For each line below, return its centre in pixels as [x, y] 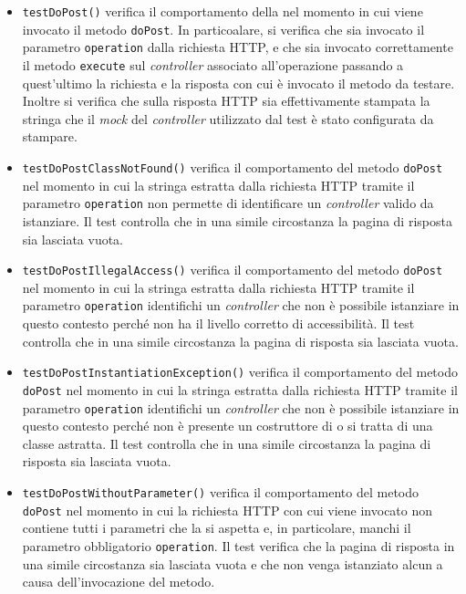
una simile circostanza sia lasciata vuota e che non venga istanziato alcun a [233, 563]
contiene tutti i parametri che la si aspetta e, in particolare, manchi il [217, 528]
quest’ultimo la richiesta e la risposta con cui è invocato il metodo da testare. [238, 83]
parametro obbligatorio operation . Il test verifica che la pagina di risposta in [238, 545]
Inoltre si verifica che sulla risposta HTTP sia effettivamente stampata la [226, 101]
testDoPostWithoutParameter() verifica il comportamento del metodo [221, 491]
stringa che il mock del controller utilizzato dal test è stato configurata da [228, 118]
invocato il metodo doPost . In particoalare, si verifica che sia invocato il [223, 29]
